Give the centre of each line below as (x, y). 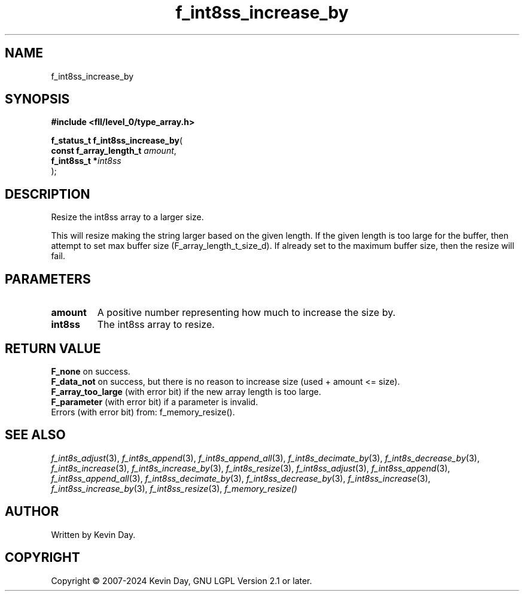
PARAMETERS (48, 279)
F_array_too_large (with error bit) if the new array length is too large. (186, 391)
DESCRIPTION (48, 194)
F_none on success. (91, 371)
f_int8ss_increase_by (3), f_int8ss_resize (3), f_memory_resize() (174, 488)
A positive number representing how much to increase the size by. (246, 313)
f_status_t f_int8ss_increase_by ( (117, 141)
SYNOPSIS (37, 99)
